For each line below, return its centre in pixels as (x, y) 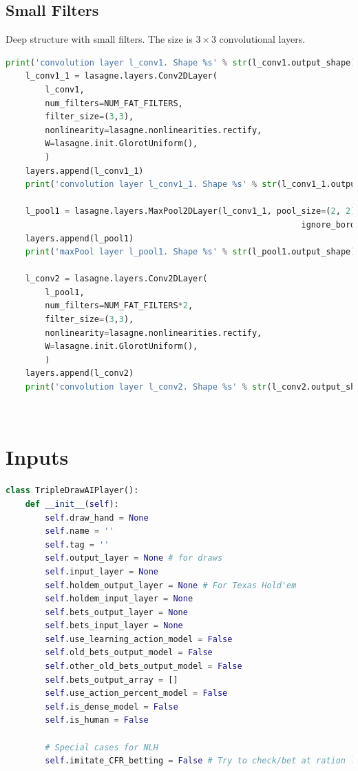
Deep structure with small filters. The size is (99, 39)
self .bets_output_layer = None (116, 612)
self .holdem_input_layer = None (119, 599)
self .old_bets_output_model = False (129, 653)
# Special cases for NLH (102, 747)
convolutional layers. (262, 39)
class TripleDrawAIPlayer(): (72, 491)
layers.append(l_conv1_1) (84, 171)
